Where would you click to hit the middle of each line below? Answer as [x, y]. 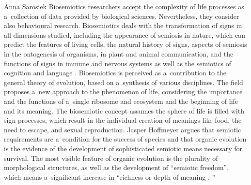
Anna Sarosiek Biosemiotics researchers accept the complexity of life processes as [124, 6]
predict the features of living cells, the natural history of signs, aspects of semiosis [125, 44]
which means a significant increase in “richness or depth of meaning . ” [110, 177]
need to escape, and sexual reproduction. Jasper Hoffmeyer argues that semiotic [123, 129]
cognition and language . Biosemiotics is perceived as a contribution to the [115, 73]
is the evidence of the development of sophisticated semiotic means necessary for [123, 148]
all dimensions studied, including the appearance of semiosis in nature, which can [125, 35]
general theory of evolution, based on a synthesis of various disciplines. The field [124, 82]
